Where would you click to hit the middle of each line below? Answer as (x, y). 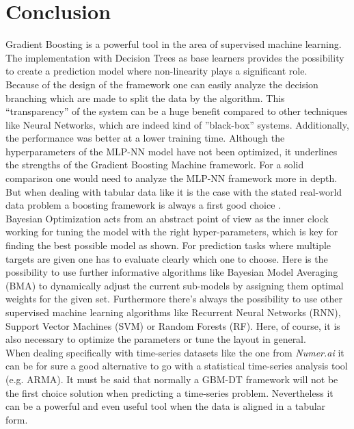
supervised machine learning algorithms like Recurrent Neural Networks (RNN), (173, 312)
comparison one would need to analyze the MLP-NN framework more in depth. (172, 178)
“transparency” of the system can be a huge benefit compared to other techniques (177, 111)
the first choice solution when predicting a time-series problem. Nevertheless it (169, 392)
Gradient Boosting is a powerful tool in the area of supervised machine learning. (174, 44)
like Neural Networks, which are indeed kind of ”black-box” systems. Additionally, (177, 124)
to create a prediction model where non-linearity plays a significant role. (156, 71)
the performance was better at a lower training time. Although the (145, 138)
